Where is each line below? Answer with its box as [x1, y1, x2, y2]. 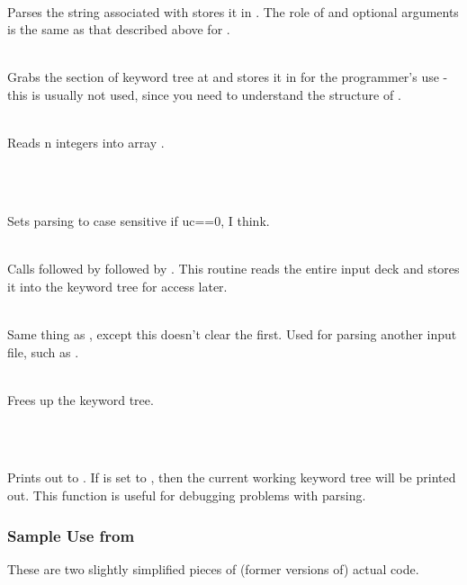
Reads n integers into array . [7, 133, 165, 152]
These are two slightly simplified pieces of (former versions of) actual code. [7, 559, 419, 578]
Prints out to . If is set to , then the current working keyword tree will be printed [7, 468, 456, 487]
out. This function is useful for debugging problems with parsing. [7, 486, 366, 505]
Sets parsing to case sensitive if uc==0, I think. [7, 211, 270, 229]
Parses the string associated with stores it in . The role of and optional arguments [7, 2, 459, 21]
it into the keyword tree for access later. [7, 276, 228, 295]
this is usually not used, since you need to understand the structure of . [7, 85, 401, 103]
